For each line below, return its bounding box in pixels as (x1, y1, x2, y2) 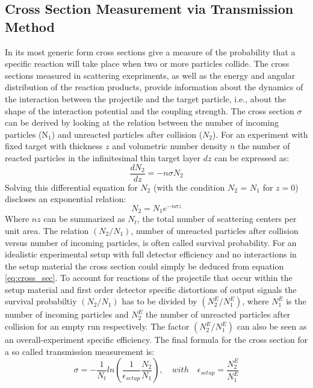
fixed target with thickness (5, 140, 103, 152)
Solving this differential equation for (5, 180, 138, 193)
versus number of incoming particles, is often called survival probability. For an (5, 236, 297, 248)
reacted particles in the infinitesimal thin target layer (5, 151, 201, 164)
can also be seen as (237, 320, 307, 333)
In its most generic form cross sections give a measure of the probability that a (5, 45, 296, 58)
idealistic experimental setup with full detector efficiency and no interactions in (5, 248, 297, 260)
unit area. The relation (5, 224, 89, 236)
